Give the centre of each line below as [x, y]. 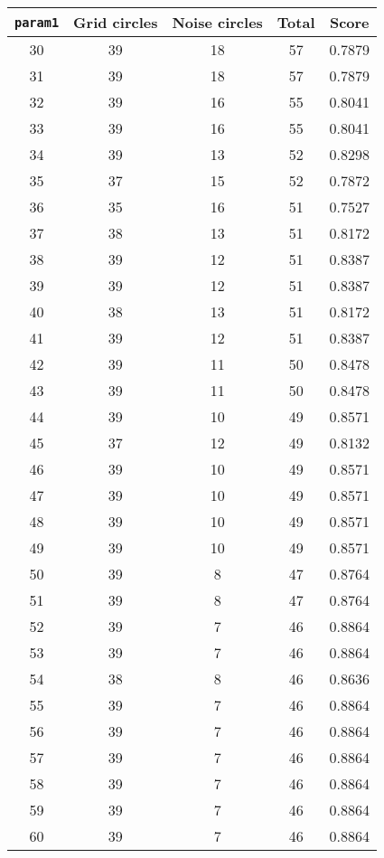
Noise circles [217, 22]
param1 [37, 22]
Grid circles [116, 22]
